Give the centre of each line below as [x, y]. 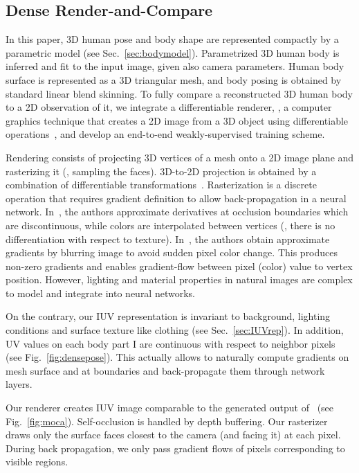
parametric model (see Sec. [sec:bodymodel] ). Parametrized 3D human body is [173, 52]
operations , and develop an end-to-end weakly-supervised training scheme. [165, 134]
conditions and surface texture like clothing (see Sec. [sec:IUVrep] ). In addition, [175, 330]
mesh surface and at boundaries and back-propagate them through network [165, 370]
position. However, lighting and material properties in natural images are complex [179, 279]
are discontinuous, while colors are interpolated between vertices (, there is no [171, 225]
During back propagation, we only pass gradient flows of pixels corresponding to [175, 448]
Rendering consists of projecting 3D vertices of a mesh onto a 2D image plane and [180, 157]
